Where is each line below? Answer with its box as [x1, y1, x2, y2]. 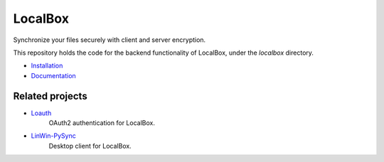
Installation [31, 61, 63, 70]
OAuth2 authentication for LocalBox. [48, 119, 156, 127]
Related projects [13, 90, 88, 102]
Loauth [31, 109, 52, 117]
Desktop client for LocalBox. [48, 141, 132, 150]
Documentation [31, 71, 76, 80]
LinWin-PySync [31, 131, 76, 140]
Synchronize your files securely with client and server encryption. [13, 36, 206, 44]
